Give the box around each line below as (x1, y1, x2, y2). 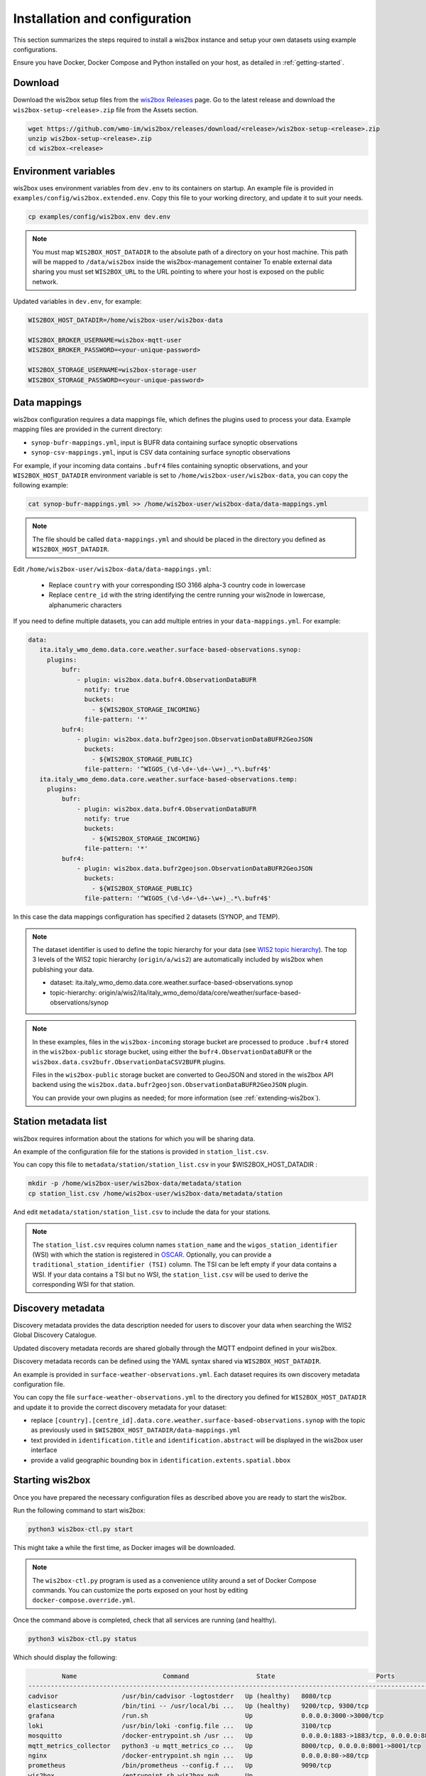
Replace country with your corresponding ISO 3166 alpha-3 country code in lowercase (48, 580, 306, 589)
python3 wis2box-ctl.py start (28, 1525, 133, 1533)
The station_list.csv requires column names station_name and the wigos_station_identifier (32, 1240, 338, 1249)
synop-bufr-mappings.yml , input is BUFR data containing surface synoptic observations (31, 438, 298, 447)
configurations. (13, 45, 58, 53)
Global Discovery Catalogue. (13, 1331, 97, 1339)
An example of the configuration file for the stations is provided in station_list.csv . (13, 1147, 269, 1156)
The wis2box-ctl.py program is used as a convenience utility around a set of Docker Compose (32, 1576, 317, 1584)
